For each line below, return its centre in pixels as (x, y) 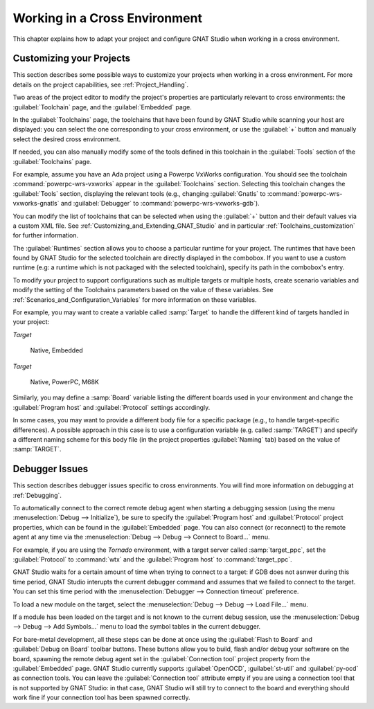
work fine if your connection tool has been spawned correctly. (101, 698)
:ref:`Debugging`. (37, 495)
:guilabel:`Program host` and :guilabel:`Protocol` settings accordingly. (112, 407)
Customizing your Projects (72, 59)
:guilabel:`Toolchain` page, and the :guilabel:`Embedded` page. (102, 107)
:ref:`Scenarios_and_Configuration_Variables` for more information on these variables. (135, 299)
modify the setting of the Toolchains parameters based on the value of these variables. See (143, 290)
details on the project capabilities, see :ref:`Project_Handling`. (101, 84)
